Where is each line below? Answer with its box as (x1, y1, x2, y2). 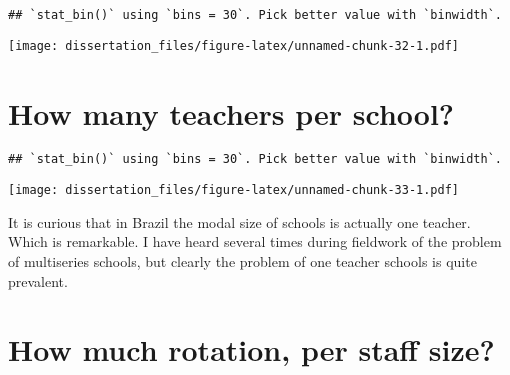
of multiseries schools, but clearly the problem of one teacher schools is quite (8, 250, 477, 271)
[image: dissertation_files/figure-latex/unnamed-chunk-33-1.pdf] (8, 183, 460, 198)
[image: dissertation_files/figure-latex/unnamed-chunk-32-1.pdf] (8, 38, 460, 53)
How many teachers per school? (8, 92, 455, 133)
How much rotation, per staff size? (8, 329, 495, 370)
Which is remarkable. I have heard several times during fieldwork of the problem (8, 231, 502, 252)
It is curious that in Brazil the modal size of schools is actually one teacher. (8, 211, 471, 232)
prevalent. (8, 270, 68, 291)
